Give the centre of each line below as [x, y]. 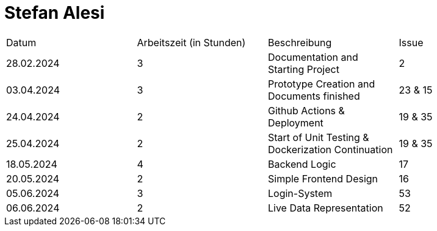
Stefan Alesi [55, 13]
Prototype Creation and [322, 84]
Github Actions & [306, 110]
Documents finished [314, 96]
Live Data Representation [326, 208]
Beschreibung [300, 42]
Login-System [300, 193]
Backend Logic [302, 164]
